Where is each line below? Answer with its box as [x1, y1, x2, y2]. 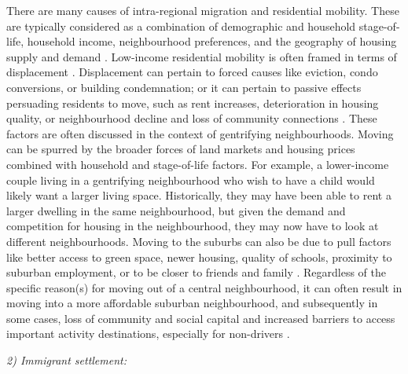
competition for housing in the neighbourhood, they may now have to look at [6, 218, 379, 234]
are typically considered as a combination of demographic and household [6, 17, 356, 34]
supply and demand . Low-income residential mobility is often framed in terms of [6, 48, 397, 64]
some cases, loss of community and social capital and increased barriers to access [6, 310, 395, 326]
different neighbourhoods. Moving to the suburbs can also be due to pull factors [6, 233, 391, 249]
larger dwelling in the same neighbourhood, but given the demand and [6, 202, 346, 218]
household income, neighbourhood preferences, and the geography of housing [27, 33, 397, 49]
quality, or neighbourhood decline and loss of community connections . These [6, 110, 377, 126]
